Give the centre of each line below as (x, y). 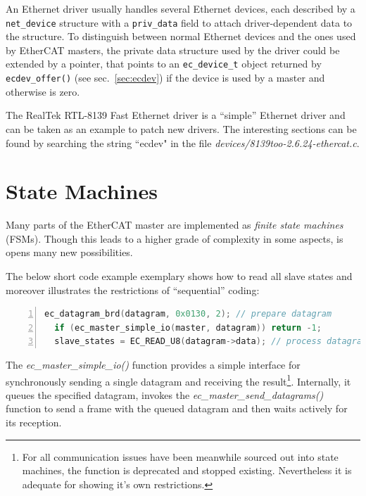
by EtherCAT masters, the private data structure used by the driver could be (173, 50)
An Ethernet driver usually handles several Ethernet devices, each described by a (181, 8)
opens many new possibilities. (69, 252)
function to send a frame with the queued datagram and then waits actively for (177, 408)
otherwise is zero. (43, 91)
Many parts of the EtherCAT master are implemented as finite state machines (175, 225)
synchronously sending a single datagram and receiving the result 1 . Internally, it (178, 380)
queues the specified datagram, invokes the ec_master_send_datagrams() (165, 394)
